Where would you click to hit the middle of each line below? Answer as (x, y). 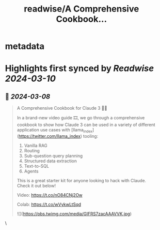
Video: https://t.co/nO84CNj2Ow (50, 195)
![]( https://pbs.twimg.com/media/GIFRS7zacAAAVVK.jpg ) (74, 214)
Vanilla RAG (36, 145)
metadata (25, 46)
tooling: (91, 136)
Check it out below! (36, 186)
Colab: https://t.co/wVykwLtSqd (49, 204)
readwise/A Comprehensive (81, 9)
